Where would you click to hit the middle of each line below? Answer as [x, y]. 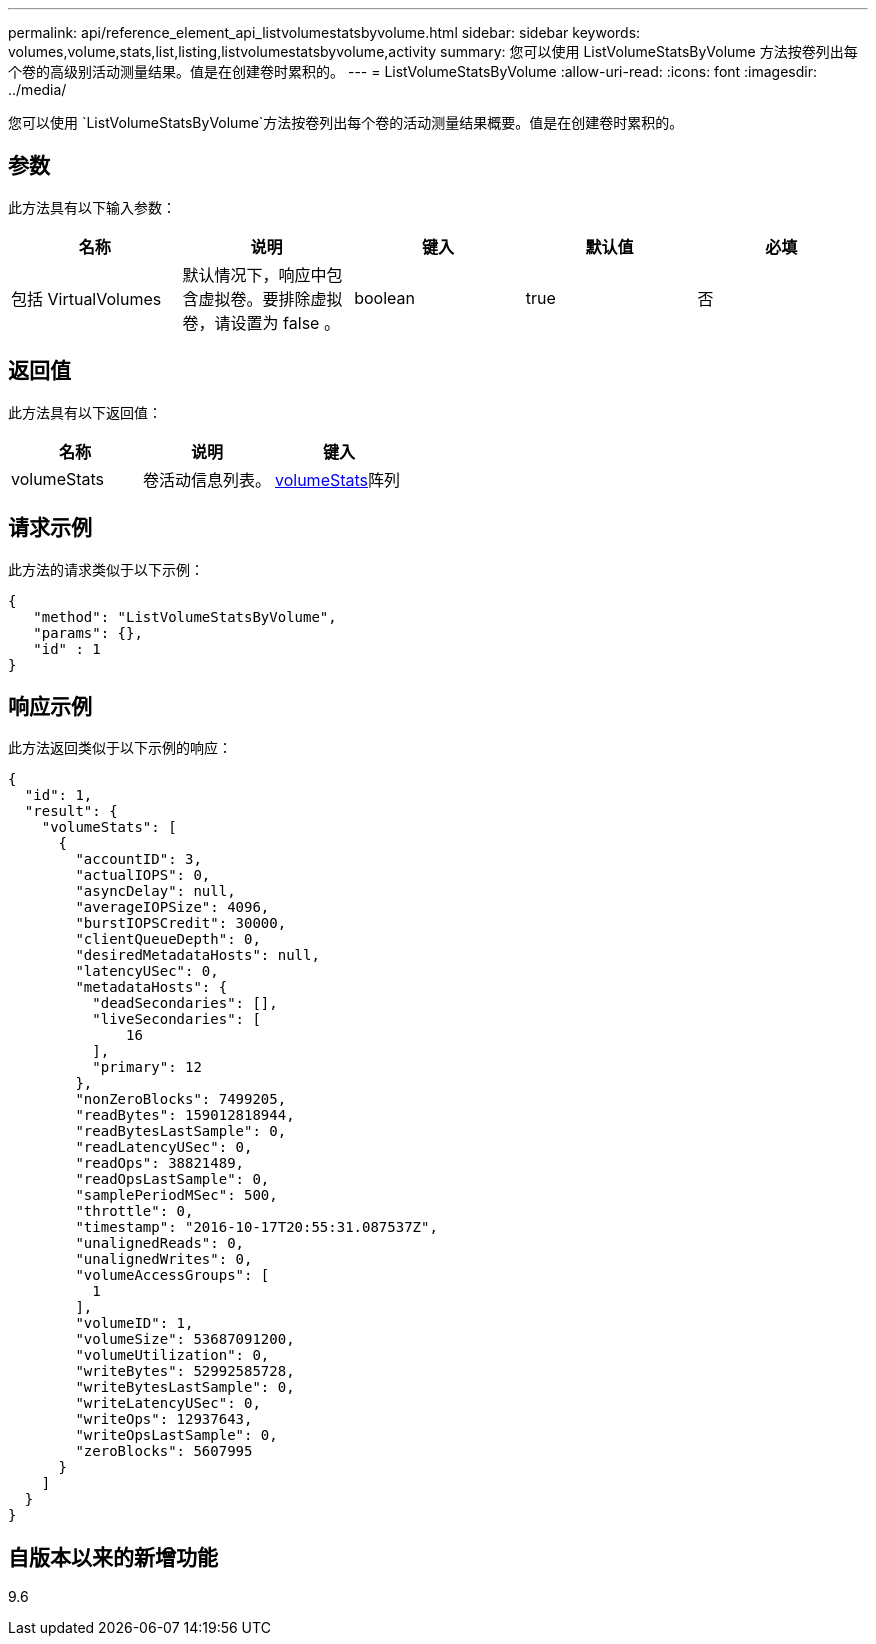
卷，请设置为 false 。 [261, 322]
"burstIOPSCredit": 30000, [181, 923]
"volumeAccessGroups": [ [172, 1275]
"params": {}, [88, 632]
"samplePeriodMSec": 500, [176, 1195]
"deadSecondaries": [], [185, 1003]
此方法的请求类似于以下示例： [106, 569]
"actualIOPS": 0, [143, 875]
